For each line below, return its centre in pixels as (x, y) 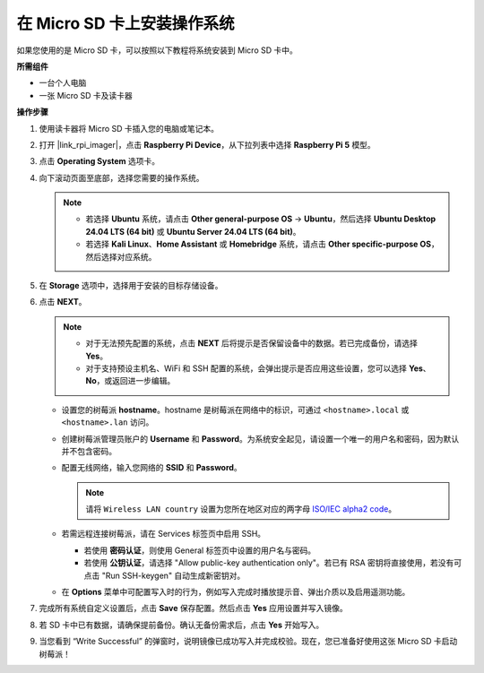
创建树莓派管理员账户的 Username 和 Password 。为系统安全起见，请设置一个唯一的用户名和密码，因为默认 (260, 438)
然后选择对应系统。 (121, 256)
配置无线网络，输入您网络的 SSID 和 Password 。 (151, 468)
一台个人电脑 (63, 83)
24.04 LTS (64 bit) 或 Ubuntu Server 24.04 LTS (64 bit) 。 (193, 231)
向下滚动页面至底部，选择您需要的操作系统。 (121, 177)
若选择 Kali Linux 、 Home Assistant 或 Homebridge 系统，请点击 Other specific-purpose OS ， (262, 244)
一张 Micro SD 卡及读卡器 (86, 95)
